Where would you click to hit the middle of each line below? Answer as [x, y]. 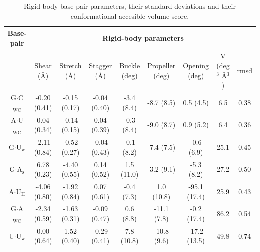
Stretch [71, 66]
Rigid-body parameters [143, 38]
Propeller [162, 66]
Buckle [130, 66]
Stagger [101, 66]
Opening [196, 66]
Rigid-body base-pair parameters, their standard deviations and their [130, 6]
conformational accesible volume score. [130, 16]
